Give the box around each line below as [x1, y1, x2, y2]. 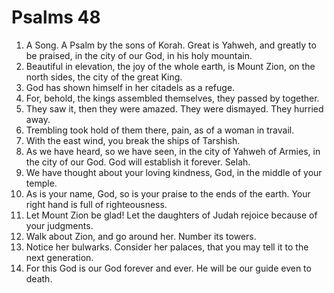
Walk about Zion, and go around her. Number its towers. [25, 230, 257, 242]
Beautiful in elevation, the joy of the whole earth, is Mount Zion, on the [25, 60, 316, 72]
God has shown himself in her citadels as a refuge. [25, 81, 236, 93]
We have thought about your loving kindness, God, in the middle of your [25, 166, 323, 178]
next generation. [25, 251, 94, 263]
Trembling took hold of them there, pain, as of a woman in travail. [25, 124, 295, 136]
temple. [25, 177, 58, 189]
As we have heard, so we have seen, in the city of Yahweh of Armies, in [25, 145, 321, 157]
